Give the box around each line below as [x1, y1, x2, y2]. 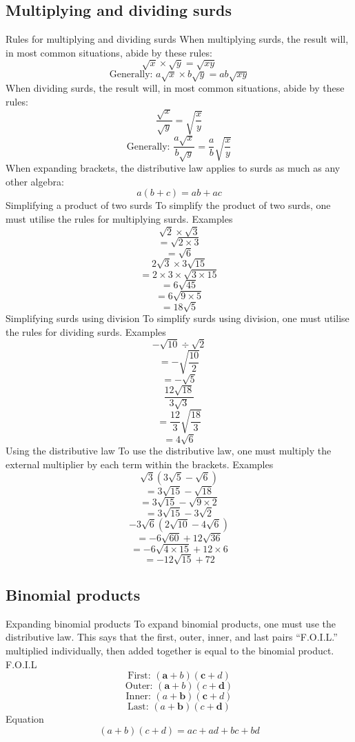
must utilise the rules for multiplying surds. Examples [6, 211, 233, 225]
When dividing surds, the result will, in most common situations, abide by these [6, 81, 345, 95]
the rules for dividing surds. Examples [6, 324, 166, 339]
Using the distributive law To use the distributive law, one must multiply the [6, 443, 332, 458]
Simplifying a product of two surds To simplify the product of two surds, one [6, 198, 331, 212]
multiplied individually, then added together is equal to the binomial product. [6, 643, 334, 657]
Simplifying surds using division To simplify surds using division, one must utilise [6, 310, 349, 325]
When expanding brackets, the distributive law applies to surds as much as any [6, 161, 341, 175]
